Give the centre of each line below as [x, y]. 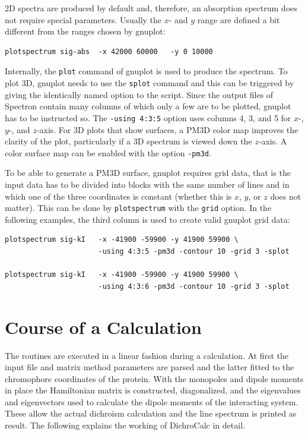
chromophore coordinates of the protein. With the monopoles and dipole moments [154, 378]
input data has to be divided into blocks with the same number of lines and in [147, 184]
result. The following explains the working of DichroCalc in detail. [125, 425]
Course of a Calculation [103, 327]
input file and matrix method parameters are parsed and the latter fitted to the [150, 367]
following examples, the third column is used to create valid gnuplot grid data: [147, 219]
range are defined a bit [239, 19]
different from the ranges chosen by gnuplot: [85, 31]
